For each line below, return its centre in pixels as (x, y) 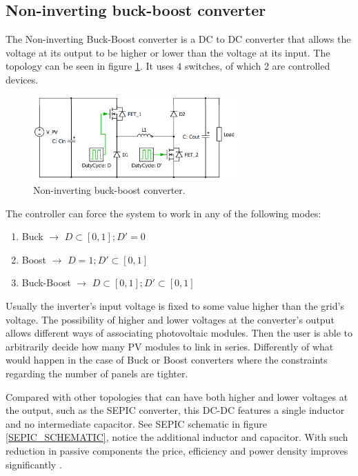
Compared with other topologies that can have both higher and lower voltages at (177, 396)
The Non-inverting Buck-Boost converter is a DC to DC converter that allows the (178, 39)
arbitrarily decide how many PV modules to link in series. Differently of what (170, 346)
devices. (22, 79)
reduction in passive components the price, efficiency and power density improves (177, 450)
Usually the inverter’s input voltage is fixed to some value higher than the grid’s (175, 305)
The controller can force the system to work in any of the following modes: (163, 213)
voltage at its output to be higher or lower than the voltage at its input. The (168, 52)
